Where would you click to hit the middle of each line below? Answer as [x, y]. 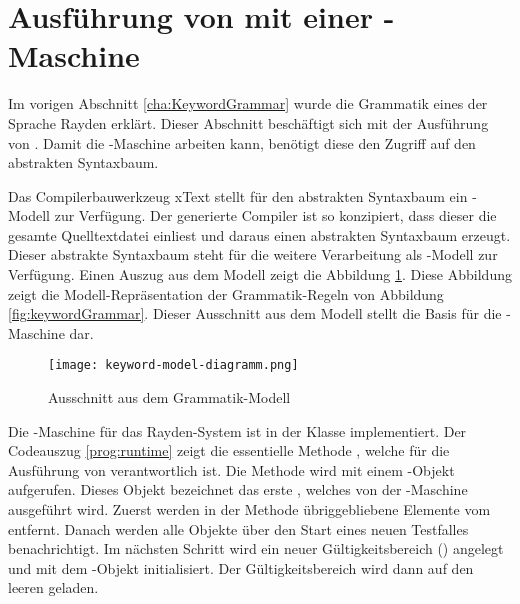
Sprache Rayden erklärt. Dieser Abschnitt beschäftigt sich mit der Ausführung [248, 122]
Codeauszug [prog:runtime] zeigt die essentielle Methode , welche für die [229, 450]
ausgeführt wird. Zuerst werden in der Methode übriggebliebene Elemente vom [249, 509]
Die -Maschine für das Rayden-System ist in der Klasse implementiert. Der [237, 430]
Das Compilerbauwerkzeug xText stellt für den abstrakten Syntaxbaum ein [238, 195]
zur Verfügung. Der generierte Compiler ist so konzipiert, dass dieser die [275, 215]
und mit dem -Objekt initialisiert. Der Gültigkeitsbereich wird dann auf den [241, 567]
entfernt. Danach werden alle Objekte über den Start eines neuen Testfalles [238, 528]
